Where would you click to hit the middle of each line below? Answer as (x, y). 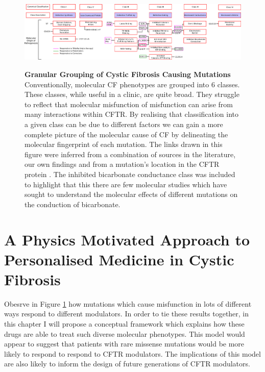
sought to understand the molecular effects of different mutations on (131, 194)
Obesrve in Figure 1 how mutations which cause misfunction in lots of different (128, 303)
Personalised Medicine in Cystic (119, 259)
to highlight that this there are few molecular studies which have (126, 184)
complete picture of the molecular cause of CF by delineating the (126, 134)
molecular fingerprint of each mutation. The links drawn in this (124, 144)
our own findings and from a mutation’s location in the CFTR (122, 164)
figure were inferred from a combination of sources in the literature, (130, 154)
